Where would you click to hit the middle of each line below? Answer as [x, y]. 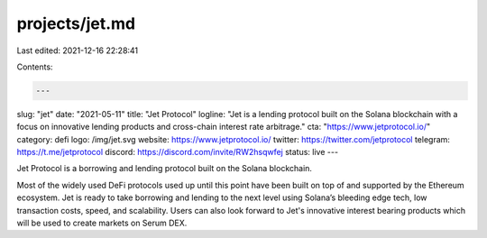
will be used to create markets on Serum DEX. [102, 223]
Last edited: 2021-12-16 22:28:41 [78, 50]
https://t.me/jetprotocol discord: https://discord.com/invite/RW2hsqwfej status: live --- [177, 152]
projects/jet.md [76, 23]
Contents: [35, 67]
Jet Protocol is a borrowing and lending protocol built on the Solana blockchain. [165, 169]
